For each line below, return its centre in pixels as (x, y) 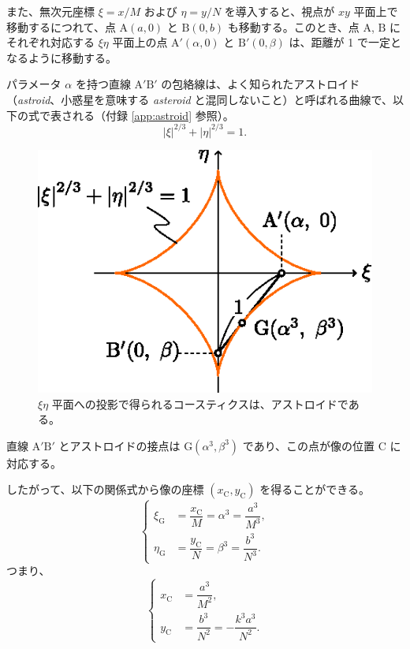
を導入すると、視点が (280, 11)
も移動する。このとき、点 (293, 26)
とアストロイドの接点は (119, 445)
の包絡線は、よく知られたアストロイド (261, 84)
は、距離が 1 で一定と (345, 42)
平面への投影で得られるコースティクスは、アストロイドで (200, 403)
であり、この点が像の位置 (309, 445)
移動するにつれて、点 (61, 26)
